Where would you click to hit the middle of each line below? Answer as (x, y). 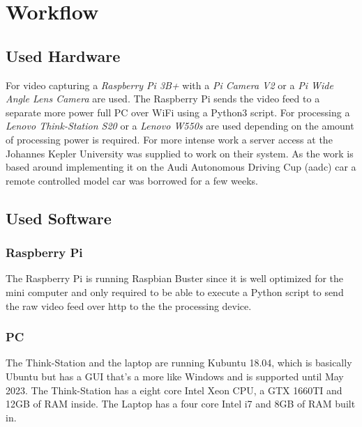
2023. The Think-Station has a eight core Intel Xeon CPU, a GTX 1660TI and (174, 390)
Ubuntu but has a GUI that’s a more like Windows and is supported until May (175, 376)
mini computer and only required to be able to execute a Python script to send (175, 292)
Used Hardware (63, 55)
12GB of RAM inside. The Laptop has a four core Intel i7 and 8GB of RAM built (181, 404)
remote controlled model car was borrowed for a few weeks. (132, 180)
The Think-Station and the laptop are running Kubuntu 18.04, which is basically (179, 363)
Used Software (59, 218)
